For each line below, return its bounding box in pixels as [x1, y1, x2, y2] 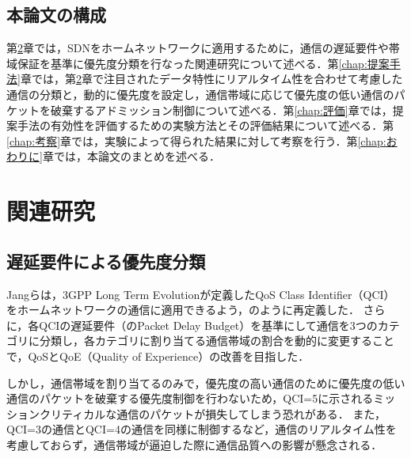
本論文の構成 [6, 2, 106, 27]
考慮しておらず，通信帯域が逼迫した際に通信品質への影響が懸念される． [6, 436, 382, 452]
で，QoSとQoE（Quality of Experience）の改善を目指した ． [6, 347, 310, 364]
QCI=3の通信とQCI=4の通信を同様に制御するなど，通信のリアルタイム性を [6, 421, 397, 437]
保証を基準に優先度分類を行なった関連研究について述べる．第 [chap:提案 [17, 55, 390, 71]
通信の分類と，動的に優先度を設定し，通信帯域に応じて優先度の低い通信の [6, 85, 394, 102]
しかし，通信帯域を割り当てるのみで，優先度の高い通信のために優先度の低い [6, 374, 405, 391]
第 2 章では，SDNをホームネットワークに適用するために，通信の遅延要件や [6, 40, 389, 56]
